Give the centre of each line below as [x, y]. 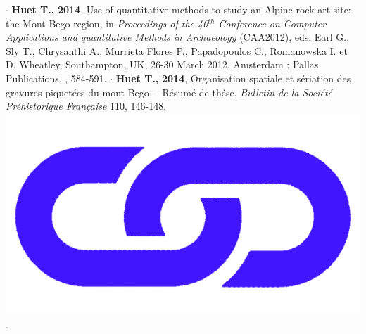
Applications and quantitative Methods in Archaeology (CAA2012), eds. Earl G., [178, 37]
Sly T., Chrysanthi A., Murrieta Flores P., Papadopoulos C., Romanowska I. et [177, 50]
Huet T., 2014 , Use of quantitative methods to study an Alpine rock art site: [181, 9]
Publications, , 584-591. [56, 78]
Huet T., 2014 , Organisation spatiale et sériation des [233, 78]
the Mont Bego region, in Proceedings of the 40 [107, 23]
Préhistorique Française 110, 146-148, [86, 106]
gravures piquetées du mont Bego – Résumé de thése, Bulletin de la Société [169, 92]
